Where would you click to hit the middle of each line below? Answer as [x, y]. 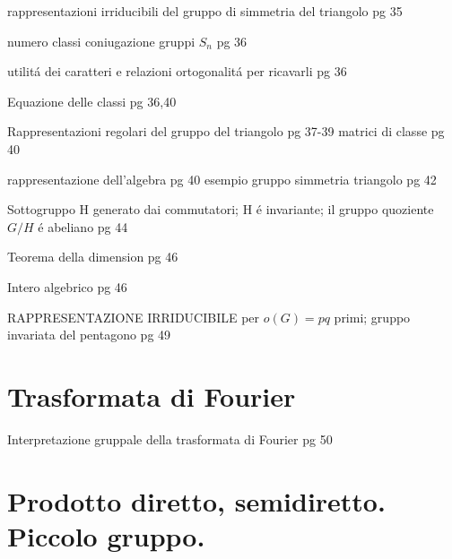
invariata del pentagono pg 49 [89, 335]
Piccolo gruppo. [106, 535]
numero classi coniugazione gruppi [101, 41]
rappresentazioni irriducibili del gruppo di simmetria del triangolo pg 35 [205, 11]
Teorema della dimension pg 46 [93, 257]
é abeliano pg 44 [83, 226]
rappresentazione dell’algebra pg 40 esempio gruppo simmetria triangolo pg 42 [222, 179]
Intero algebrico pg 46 [67, 286]
